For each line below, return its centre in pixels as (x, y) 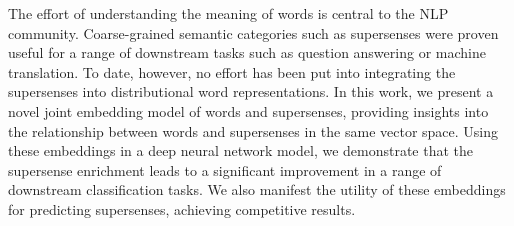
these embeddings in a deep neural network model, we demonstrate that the (241, 150)
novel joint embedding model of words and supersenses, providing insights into (248, 110)
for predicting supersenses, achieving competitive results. (182, 208)
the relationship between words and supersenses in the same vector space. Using (253, 130)
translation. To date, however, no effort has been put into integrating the (232, 71)
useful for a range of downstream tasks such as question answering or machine (247, 52)
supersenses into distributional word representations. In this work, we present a (251, 91)
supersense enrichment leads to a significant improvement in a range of (225, 169)
